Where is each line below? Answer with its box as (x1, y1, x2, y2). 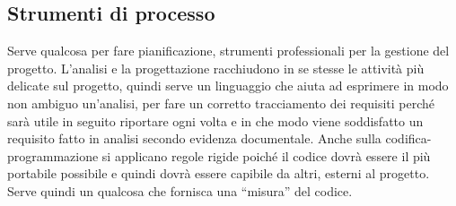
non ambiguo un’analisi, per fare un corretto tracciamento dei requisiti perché (7, 93, 435, 112)
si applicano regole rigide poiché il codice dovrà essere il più (101, 146, 431, 165)
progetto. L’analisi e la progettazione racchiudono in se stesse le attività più (7, 58, 425, 77)
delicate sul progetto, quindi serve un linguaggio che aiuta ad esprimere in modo (7, 76, 449, 95)
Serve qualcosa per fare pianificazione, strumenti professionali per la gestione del (7, 41, 450, 60)
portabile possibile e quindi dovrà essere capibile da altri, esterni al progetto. (7, 164, 430, 183)
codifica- (385, 129, 432, 148)
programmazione (7, 146, 99, 165)
